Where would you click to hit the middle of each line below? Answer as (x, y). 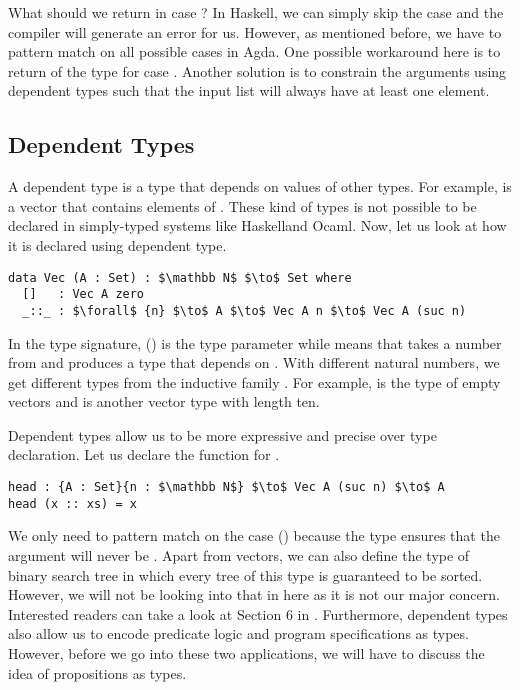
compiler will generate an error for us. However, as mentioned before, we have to (255, 31)
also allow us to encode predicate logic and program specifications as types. (238, 633)
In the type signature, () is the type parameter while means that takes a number (255, 342)
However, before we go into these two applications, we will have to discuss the (246, 652)
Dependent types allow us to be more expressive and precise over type (222, 434)
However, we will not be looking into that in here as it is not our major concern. (254, 594)
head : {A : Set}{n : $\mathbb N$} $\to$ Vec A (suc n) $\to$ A (226, 487)
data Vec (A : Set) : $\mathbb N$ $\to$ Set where (180, 277)
